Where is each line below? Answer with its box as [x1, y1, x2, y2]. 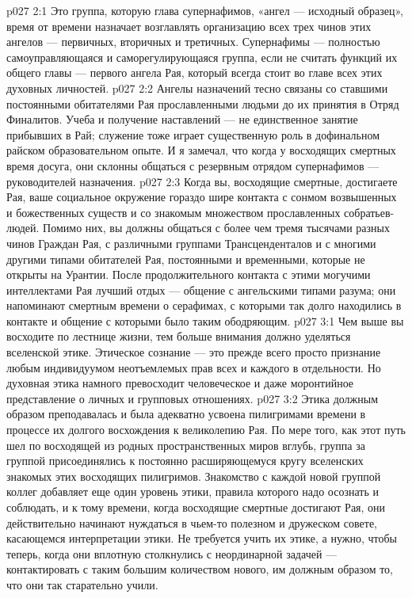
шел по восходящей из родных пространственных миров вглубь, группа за [6, 436, 365, 453]
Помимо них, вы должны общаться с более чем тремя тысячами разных [43, 219, 391, 236]
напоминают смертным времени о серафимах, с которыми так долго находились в [6, 297, 402, 314]
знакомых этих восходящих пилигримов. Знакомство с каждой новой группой [6, 467, 381, 484]
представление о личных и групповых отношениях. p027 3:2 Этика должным [6, 390, 379, 406]
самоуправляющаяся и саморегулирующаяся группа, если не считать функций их [6, 48, 398, 65]
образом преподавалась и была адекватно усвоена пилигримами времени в [6, 406, 366, 422]
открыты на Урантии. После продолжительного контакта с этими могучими [6, 266, 371, 283]
